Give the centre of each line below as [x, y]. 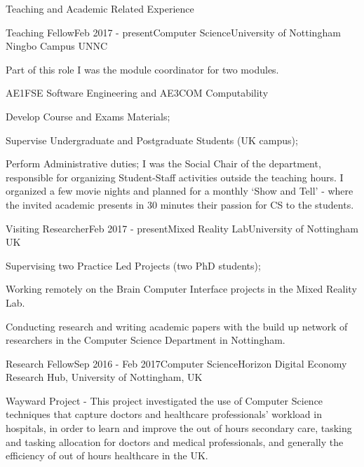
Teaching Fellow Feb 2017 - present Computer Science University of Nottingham [173, 32]
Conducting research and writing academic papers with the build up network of [177, 326]
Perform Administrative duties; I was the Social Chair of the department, [163, 163]
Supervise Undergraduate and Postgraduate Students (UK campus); [152, 140]
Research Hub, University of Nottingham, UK [104, 377]
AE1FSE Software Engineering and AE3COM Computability [137, 93]
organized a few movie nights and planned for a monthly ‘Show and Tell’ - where [180, 191]
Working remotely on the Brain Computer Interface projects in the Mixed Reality [181, 289]
